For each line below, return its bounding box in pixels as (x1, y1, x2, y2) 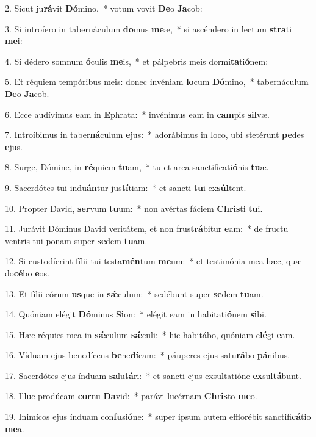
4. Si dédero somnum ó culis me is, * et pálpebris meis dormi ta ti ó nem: (5, 54, 268, 67)
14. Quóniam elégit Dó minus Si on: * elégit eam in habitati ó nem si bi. (5, 308, 267, 320)
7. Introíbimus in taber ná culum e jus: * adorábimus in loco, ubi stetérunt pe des (5, 128, 304, 141)
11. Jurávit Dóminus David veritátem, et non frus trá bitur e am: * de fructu (5, 222, 289, 235)
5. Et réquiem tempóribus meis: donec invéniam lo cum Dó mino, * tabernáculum (5, 75, 309, 88)
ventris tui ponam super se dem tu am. (5, 234, 148, 247)
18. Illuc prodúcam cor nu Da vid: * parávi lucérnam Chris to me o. (5, 389, 257, 402)
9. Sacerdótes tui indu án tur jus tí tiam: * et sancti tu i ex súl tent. (5, 181, 246, 193)
